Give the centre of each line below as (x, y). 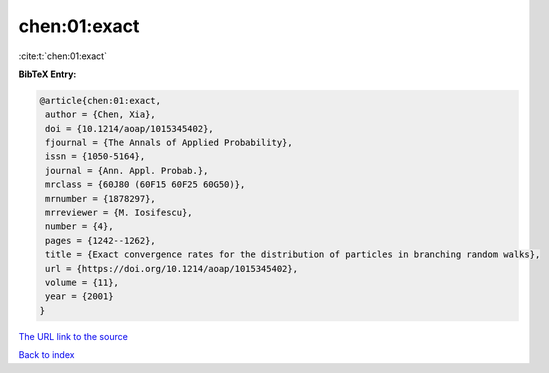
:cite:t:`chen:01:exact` (62, 56)
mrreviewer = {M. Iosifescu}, (119, 213)
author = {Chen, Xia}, (101, 114)
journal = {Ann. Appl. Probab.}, (127, 170)
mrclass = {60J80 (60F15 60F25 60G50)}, (145, 184)
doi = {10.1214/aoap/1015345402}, (129, 128)
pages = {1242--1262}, (101, 240)
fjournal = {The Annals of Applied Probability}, (169, 143)
